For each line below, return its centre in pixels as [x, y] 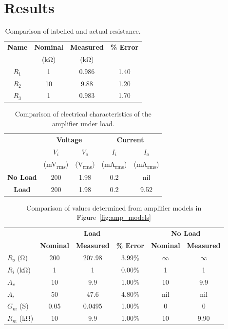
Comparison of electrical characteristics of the [83, 114]
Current [130, 139]
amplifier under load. [83, 124]
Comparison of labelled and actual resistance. [73, 31]
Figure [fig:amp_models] [114, 217]
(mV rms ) [56, 164]
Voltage [69, 139]
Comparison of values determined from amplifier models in [114, 207]
